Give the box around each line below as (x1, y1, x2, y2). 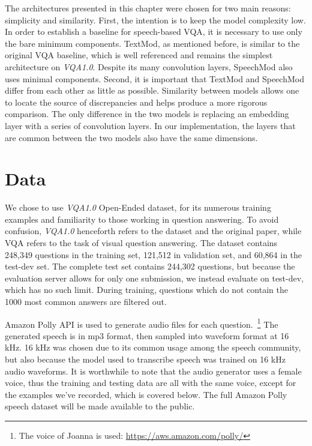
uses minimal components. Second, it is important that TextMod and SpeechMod (5, 72, 304, 85)
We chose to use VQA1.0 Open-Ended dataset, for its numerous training (5, 201, 271, 214)
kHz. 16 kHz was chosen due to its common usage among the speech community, (5, 341, 301, 354)
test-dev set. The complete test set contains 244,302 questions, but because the (5, 260, 295, 273)
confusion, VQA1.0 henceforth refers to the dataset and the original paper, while (5, 225, 302, 237)
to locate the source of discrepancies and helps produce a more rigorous (5, 95, 268, 108)
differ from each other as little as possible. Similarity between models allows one (5, 84, 299, 97)
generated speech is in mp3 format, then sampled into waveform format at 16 (5, 329, 289, 342)
